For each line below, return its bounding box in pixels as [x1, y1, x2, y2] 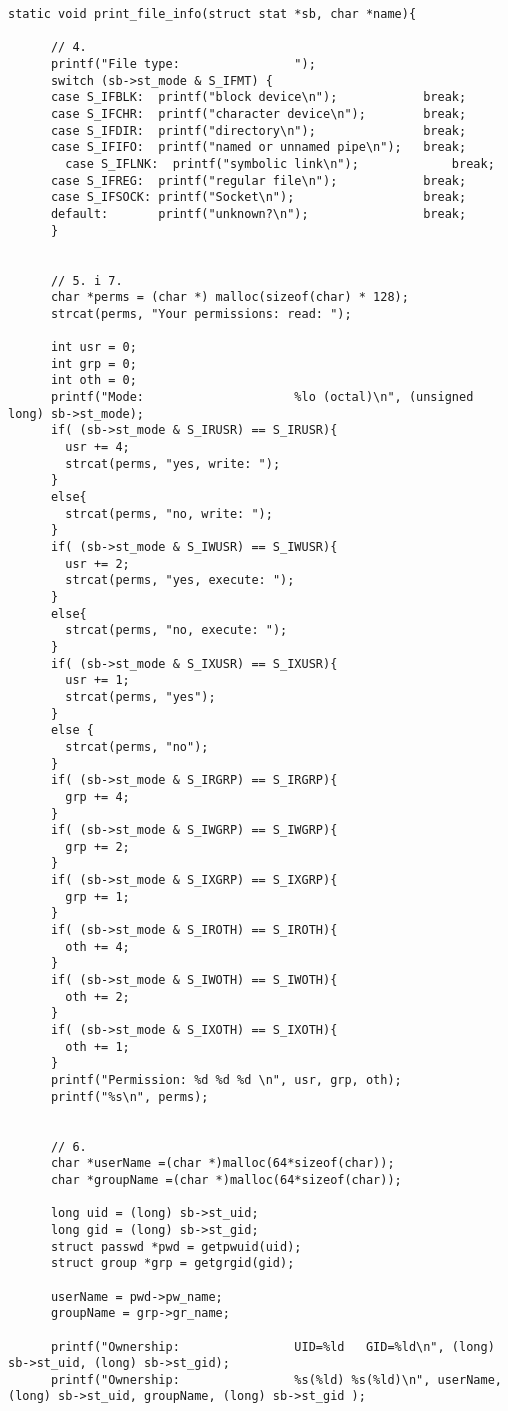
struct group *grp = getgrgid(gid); [50, 1256, 295, 1271]
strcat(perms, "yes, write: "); [65, 456, 281, 471]
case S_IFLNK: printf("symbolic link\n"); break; [65, 156, 495, 171]
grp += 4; [65, 789, 130, 804]
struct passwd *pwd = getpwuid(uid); [50, 1239, 302, 1254]
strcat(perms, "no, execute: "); [65, 623, 288, 638]
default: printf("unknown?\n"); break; [50, 206, 467, 221]
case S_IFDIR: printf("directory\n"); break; [50, 123, 467, 138]
